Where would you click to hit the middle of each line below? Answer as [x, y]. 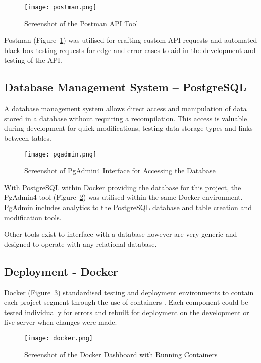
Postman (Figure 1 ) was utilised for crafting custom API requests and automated [131, 40]
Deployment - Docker [61, 271]
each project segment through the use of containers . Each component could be [126, 302]
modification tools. [33, 217]
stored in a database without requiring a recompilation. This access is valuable [126, 118]
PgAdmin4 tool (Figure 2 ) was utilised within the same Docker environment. [123, 197]
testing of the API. [33, 60]
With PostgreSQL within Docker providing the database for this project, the [123, 187]
